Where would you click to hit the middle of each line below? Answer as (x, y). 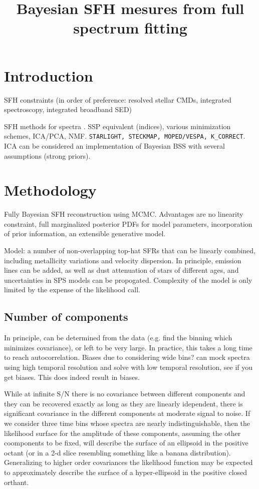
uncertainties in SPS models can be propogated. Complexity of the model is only (128, 280)
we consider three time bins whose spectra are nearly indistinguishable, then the (127, 423)
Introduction (49, 75)
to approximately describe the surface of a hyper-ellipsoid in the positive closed (126, 472)
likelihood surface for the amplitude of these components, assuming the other (122, 433)
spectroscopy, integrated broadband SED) (68, 109)
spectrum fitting (130, 28)
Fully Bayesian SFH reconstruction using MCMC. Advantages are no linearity (124, 214)
